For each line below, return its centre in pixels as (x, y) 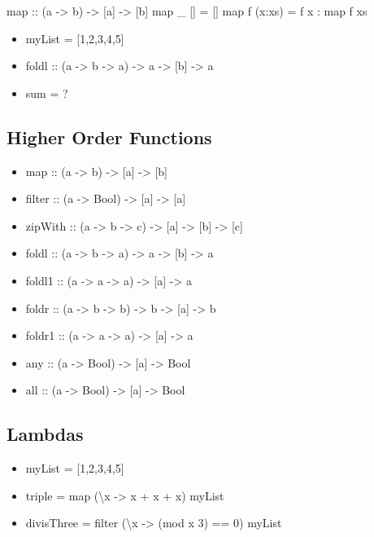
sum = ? (47, 92)
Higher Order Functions (109, 136)
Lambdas (45, 434)
